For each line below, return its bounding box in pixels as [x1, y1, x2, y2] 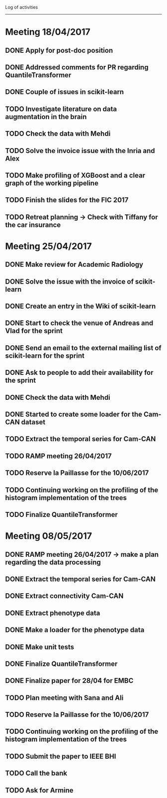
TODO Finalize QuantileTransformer [5, 510, 118, 519]
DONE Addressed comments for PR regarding [5, 63, 149, 71]
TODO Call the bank [5, 769, 68, 778]
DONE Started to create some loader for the [5, 410, 143, 419]
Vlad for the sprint [5, 326, 63, 335]
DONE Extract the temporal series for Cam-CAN [5, 575, 156, 583]
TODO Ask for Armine [5, 786, 74, 795]
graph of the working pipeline [5, 179, 98, 187]
